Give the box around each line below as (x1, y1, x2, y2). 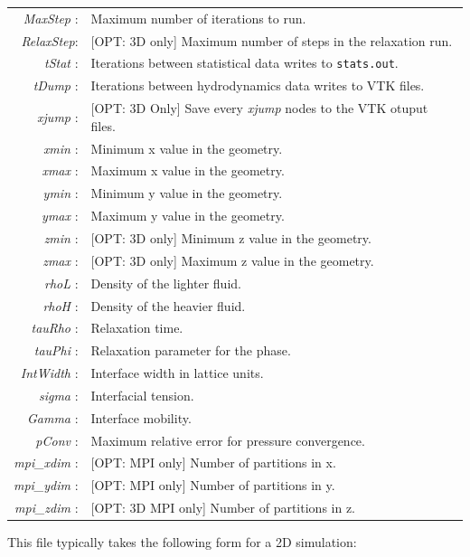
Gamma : (26, 408, 79, 427)
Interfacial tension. (90, 385, 194, 404)
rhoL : (44, 273, 79, 292)
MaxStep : (23, 8, 79, 27)
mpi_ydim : (14, 476, 79, 495)
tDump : (33, 76, 79, 95)
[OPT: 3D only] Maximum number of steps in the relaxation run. (90, 31, 453, 50)
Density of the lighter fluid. (90, 273, 241, 292)
